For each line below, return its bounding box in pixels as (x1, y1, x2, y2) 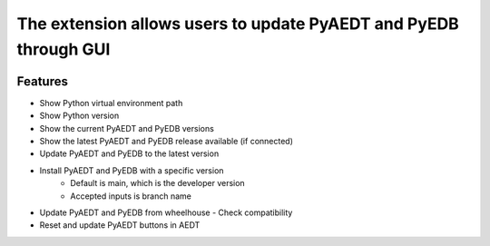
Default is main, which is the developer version (70, 178, 245, 189)
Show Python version (39, 110, 120, 122)
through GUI (16, 39, 111, 59)
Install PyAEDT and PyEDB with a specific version (39, 164, 224, 176)
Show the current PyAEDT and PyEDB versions (39, 123, 215, 133)
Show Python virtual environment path (39, 97, 183, 108)
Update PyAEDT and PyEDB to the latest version (39, 148, 220, 159)
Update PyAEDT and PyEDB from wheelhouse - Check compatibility (39, 207, 293, 218)
